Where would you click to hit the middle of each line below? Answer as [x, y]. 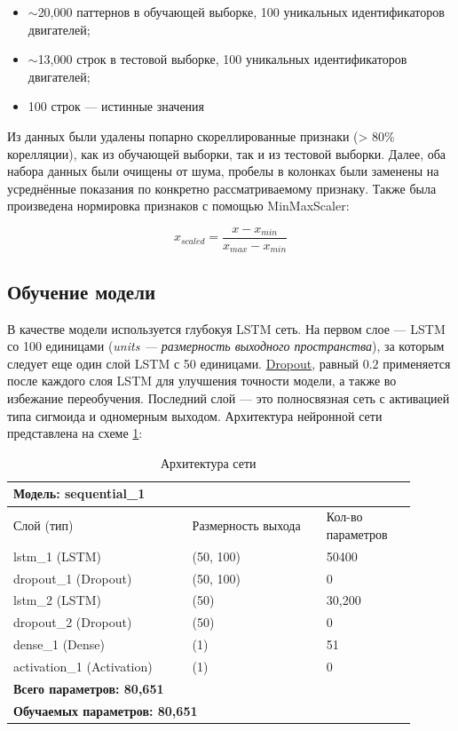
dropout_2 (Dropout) [73, 622]
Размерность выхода [246, 525]
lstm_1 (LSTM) [58, 556]
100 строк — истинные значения [116, 106]
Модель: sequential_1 [79, 493]
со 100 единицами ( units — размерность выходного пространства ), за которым [226, 346]
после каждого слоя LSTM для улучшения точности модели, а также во [202, 381]
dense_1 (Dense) [59, 644]
